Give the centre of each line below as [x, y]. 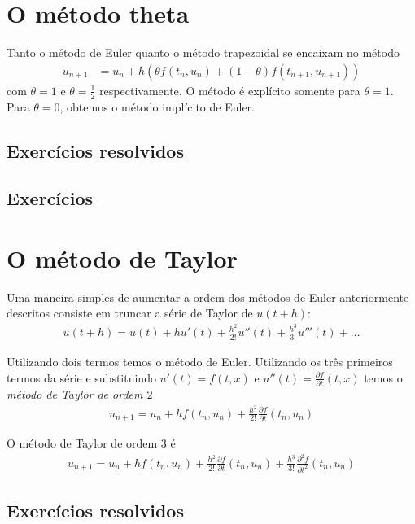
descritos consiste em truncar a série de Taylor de [130, 313]
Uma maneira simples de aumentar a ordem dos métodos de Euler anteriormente [208, 297]
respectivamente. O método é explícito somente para [230, 90]
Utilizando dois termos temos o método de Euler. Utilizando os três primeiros [200, 361]
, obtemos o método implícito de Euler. [157, 106]
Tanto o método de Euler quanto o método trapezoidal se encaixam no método [203, 52]
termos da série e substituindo [81, 377]
